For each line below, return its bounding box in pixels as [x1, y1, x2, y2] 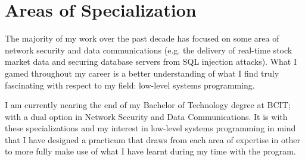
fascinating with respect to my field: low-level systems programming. [5, 78, 255, 91]
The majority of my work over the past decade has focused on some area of [5, 32, 279, 45]
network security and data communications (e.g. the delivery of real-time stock [5, 43, 292, 56]
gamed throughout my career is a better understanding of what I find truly [5, 67, 279, 79]
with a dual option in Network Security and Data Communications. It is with [5, 110, 288, 122]
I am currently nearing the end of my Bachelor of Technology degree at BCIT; [5, 99, 291, 111]
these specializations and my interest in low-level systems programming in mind [5, 122, 296, 134]
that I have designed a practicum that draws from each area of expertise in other [5, 133, 300, 146]
